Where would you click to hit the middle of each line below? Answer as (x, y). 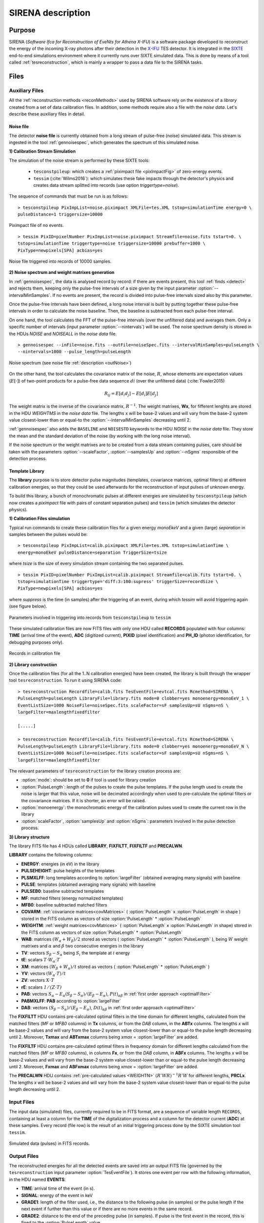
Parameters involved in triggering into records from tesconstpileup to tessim (90, 617)
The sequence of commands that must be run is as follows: (69, 196)
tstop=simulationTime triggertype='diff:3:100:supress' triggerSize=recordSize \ (118, 582)
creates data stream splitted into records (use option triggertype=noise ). (106, 185)
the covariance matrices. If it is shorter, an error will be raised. (84, 800)
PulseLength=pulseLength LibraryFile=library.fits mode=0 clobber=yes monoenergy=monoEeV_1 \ (133, 699)
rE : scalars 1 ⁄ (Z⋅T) (41, 987)
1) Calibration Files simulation (40, 519)
